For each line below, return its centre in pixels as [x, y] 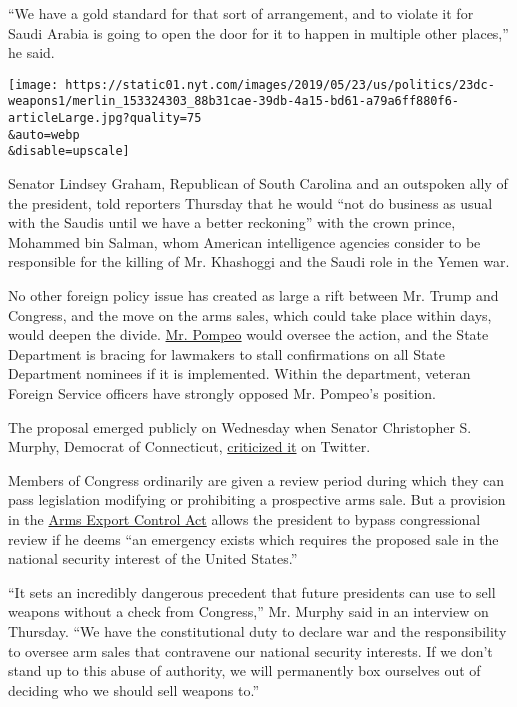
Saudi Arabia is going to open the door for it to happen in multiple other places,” [258, 32]
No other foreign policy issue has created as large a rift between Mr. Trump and [253, 295]
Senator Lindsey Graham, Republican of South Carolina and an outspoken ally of [258, 183]
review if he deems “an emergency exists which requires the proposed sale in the [253, 538]
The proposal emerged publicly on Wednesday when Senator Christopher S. [240, 426]
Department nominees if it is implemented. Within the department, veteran [239, 373]
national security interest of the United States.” [153, 558]
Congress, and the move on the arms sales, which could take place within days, [250, 314]
